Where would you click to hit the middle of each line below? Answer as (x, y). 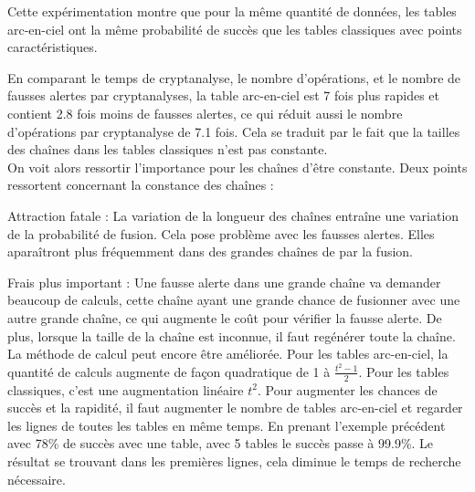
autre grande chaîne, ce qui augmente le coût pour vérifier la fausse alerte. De (225, 317)
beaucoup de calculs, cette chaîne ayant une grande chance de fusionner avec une (234, 300)
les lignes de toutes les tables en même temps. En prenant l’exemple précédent (227, 425)
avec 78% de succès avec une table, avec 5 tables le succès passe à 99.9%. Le (221, 443)
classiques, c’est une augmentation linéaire (126, 389)
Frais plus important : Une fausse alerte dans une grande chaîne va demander (224, 282)
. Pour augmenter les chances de (347, 389)
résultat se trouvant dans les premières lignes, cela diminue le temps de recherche (234, 461)
